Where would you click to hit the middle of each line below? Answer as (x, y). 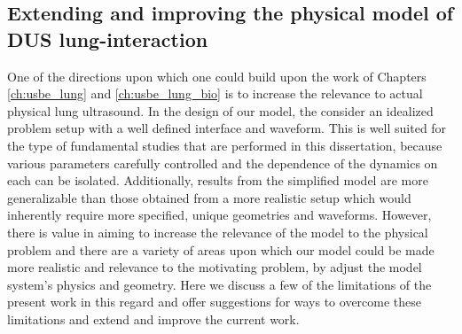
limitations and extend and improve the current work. (153, 318)
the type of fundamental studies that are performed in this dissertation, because (225, 145)
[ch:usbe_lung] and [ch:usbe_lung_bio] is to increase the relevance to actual (215, 93)
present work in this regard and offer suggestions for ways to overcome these (215, 302)
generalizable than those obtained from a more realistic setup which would (209, 197)
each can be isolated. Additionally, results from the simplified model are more (218, 180)
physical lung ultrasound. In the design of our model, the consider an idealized (220, 110)
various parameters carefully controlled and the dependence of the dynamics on (223, 163)
